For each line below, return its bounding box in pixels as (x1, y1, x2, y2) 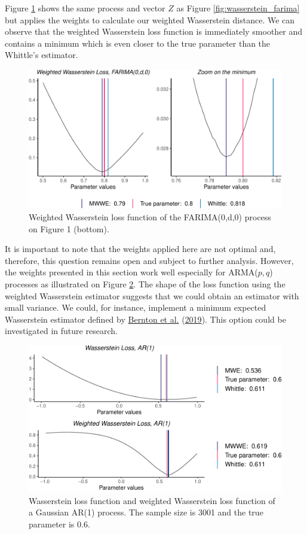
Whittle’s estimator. (5, 48, 78, 61)
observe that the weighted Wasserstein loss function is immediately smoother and (5, 25, 303, 38)
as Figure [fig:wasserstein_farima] (176, 2, 300, 14)
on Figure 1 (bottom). (29, 222, 109, 235)
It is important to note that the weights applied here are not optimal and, (5, 242, 276, 255)
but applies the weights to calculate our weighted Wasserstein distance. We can (5, 13, 295, 26)
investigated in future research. (5, 324, 118, 337)
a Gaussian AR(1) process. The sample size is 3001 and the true (29, 506, 263, 518)
